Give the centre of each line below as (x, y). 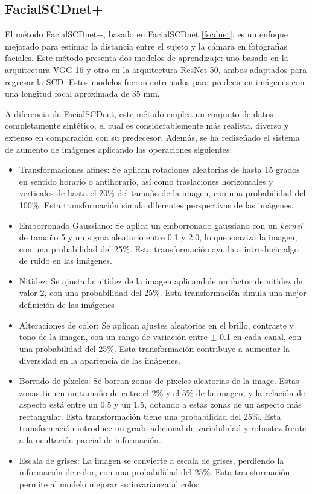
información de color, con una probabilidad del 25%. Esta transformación (154, 472)
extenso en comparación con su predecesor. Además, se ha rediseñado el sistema (152, 137)
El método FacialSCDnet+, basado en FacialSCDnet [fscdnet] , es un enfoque (147, 34)
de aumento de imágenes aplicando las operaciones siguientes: (119, 149)
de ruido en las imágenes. (65, 261)
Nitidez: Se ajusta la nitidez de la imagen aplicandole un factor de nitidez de (161, 281)
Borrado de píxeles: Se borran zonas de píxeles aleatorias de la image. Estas (159, 381)
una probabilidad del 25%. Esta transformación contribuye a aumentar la (154, 348)
